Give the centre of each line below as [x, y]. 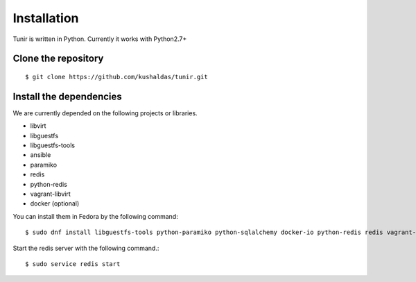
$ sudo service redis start [73, 264]
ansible [41, 155]
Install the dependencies [68, 96]
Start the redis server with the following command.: [86, 248]
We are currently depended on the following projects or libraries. [105, 113]
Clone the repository [58, 59]
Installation [46, 18]
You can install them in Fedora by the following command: [95, 216]
